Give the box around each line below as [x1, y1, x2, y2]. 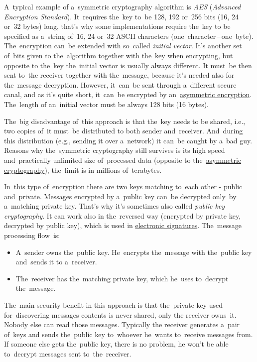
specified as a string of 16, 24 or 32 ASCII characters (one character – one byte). [4, 30, 254, 41]
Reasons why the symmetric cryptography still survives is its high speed [4, 145, 225, 155]
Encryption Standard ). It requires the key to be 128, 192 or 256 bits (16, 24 [4, 11, 239, 21]
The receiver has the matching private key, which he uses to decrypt [15, 273, 229, 283]
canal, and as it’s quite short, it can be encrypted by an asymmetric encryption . [4, 89, 252, 100]
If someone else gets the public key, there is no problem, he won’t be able [4, 339, 229, 349]
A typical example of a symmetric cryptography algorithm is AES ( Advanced [4, 1, 241, 11]
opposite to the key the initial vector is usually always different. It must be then [4, 60, 252, 70]
